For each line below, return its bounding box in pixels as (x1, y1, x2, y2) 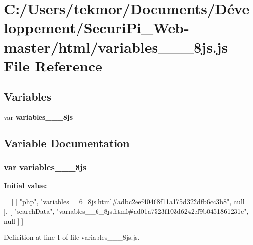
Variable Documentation (4, 136, 130, 151)
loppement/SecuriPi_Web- (4, 17, 189, 37)
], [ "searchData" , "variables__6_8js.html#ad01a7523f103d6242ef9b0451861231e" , (4, 206, 249, 216)
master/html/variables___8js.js (4, 36, 228, 56)
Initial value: (4, 180, 47, 190)
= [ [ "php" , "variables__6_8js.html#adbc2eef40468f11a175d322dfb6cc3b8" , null (4, 196, 245, 207)
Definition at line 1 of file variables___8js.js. (4, 232, 140, 242)
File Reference (4, 55, 103, 75)
